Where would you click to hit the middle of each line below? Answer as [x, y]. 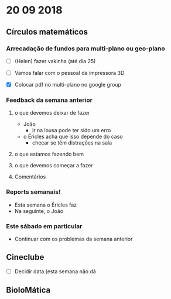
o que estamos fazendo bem [49, 154]
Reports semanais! [33, 192]
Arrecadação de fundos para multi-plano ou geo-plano [85, 49]
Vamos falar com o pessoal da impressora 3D [69, 73]
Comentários [30, 177]
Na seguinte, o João [39, 211]
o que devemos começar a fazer [54, 166]
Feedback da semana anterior [49, 100]
